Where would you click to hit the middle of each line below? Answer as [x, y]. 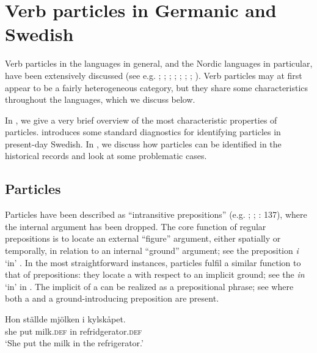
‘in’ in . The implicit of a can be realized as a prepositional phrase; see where [149, 286]
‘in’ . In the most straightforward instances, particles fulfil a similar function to [153, 262]
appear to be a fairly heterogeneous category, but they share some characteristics [157, 87]
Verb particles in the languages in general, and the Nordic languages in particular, [159, 63]
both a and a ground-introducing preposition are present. [112, 298]
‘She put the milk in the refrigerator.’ [74, 343]
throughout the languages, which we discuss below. [100, 99]
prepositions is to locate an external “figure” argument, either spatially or [143, 238]
